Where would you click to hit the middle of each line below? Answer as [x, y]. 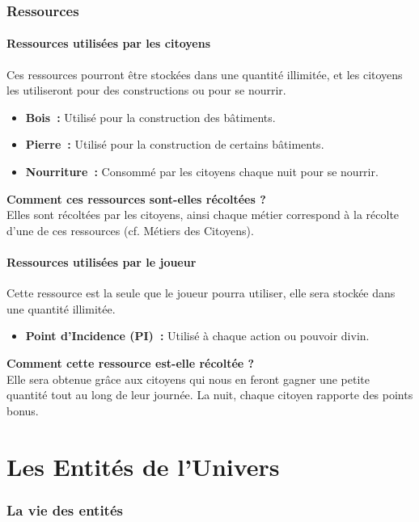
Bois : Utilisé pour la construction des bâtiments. [150, 117]
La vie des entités [65, 509]
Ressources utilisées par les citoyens [109, 43]
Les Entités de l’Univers [143, 466]
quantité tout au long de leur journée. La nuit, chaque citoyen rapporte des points [210, 395]
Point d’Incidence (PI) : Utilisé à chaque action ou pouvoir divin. [197, 336]
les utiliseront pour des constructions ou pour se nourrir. [146, 90]
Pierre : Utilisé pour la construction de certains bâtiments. [175, 144]
